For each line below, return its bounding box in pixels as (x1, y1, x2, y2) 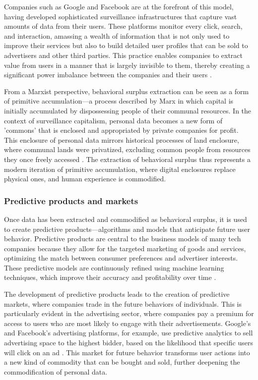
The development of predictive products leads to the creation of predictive (4, 289, 230, 299)
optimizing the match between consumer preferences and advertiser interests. (4, 253, 238, 263)
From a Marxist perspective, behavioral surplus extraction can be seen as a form (4, 86, 249, 96)
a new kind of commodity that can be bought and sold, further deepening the (4, 357, 240, 367)
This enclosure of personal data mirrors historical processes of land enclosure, (4, 134, 239, 145)
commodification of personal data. (4, 366, 108, 377)
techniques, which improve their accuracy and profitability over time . (4, 272, 216, 282)
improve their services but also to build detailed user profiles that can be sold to (4, 40, 248, 51)
